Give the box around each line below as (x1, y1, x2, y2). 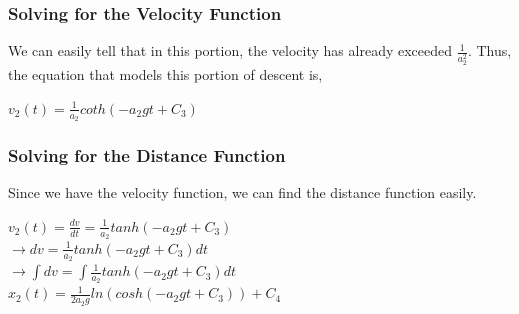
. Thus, (467, 40, 512, 61)
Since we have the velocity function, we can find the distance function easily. (8, 182, 477, 203)
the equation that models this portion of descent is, (8, 64, 323, 85)
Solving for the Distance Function (8, 142, 286, 167)
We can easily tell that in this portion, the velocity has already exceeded (8, 40, 453, 61)
